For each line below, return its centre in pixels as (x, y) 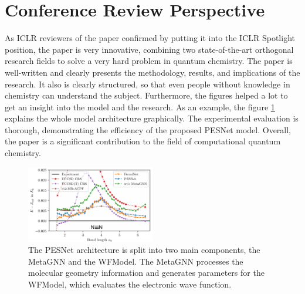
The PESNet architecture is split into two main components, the (144, 250)
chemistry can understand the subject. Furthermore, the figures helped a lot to (146, 95)
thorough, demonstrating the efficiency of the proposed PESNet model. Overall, (148, 129)
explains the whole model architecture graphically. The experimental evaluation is (152, 118)
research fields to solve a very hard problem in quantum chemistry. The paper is (149, 61)
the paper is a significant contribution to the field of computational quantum (143, 141)
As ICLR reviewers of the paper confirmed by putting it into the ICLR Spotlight (150, 38)
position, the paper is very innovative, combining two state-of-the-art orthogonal (149, 49)
